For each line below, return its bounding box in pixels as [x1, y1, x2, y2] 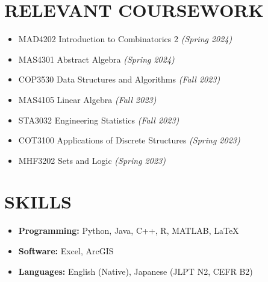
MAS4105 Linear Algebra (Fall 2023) [18, 93, 157, 105]
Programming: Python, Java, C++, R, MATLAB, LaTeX [18, 224, 239, 237]
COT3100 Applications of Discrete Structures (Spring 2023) [18, 134, 240, 146]
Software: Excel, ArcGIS [18, 245, 114, 257]
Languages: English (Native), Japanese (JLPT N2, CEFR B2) [18, 265, 253, 277]
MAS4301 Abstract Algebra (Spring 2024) [18, 52, 175, 65]
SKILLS [4, 189, 72, 214]
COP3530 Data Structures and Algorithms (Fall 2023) [18, 73, 220, 86]
